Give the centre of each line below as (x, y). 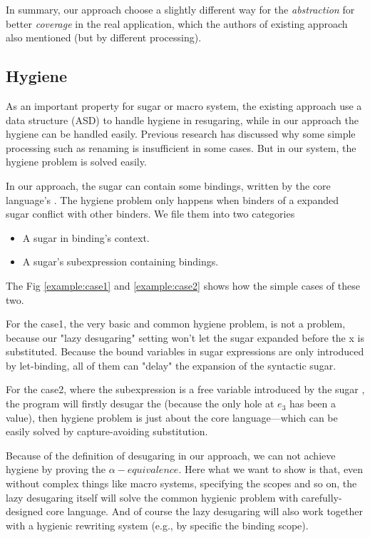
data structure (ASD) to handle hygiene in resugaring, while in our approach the (182, 120)
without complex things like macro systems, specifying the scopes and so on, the (181, 483)
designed (25, 511)
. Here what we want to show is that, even (271, 469)
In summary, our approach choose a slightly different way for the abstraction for (180, 9)
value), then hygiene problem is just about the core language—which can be (172, 417)
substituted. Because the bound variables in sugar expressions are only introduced (185, 351)
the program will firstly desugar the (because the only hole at (140, 403)
